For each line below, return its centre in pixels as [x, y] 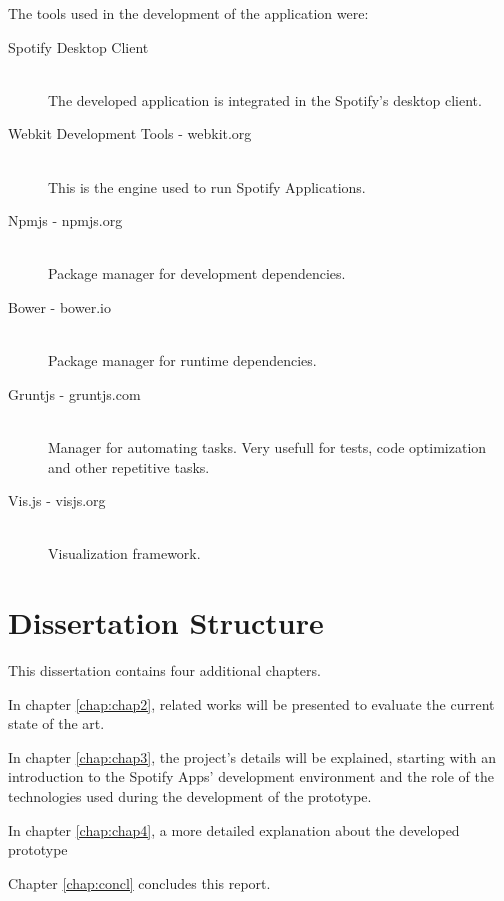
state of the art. [56, 723]
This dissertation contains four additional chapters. [164, 670]
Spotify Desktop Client [78, 46]
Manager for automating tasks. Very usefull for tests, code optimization [267, 446]
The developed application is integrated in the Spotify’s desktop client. [265, 99]
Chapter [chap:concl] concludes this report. [139, 882]
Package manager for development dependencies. [197, 273]
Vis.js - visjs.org [57, 500]
